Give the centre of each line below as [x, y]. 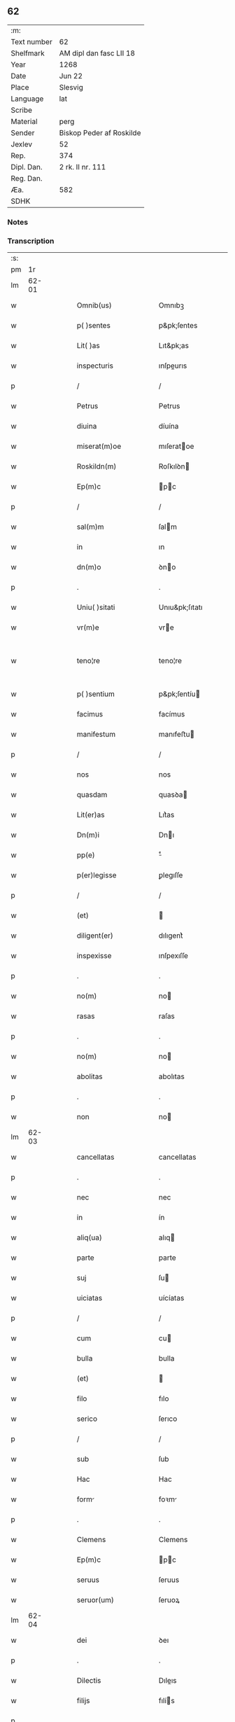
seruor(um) [95, 1600]
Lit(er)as [91, 815]
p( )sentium [96, 694]
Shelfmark [28, 53]
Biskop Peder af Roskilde [100, 132]
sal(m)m [90, 527]
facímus [172, 714]
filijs [83, 1701]
